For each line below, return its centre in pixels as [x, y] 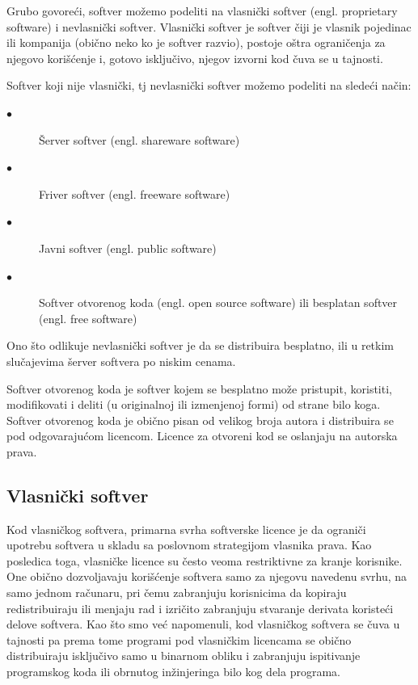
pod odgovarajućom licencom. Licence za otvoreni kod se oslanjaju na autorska [202, 436]
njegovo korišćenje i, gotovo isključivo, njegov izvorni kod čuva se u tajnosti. [195, 58]
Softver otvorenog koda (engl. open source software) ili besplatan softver [218, 303]
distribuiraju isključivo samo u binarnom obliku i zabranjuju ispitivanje [184, 656]
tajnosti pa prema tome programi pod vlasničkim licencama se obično [179, 639]
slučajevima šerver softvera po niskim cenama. [121, 361]
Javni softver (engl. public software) [128, 248]
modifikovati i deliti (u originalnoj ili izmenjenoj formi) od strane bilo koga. [194, 404]
